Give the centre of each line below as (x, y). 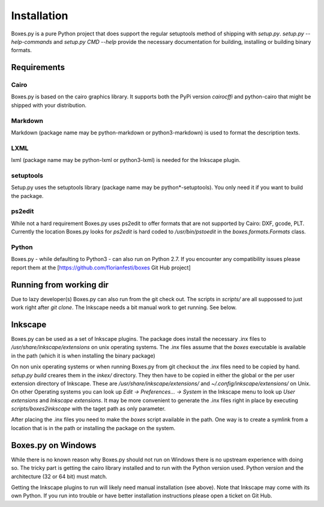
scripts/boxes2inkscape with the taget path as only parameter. (88, 409)
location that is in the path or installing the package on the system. (93, 428)
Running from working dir (60, 285)
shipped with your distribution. (49, 105)
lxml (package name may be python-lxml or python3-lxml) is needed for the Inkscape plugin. (126, 160)
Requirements (38, 67)
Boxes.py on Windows (54, 445)
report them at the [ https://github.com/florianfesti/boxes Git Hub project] (101, 268)
